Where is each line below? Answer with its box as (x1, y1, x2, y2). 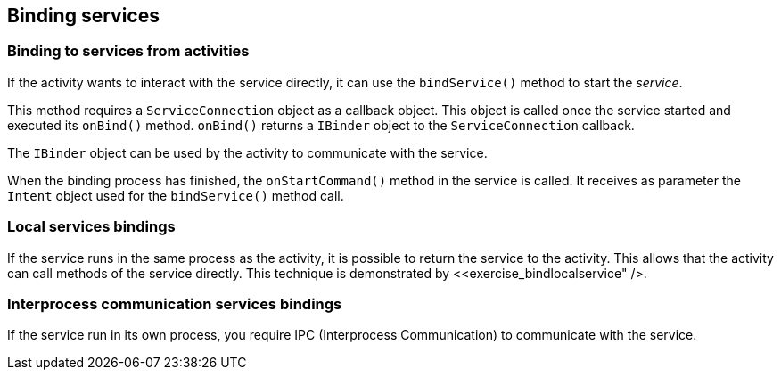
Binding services (7, 4, 160, 27)
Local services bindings (7, 217, 176, 236)
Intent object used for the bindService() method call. (7, 187, 344, 203)
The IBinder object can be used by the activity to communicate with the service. (7, 144, 488, 160)
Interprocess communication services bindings (7, 294, 342, 313)
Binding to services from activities (7, 42, 250, 61)
